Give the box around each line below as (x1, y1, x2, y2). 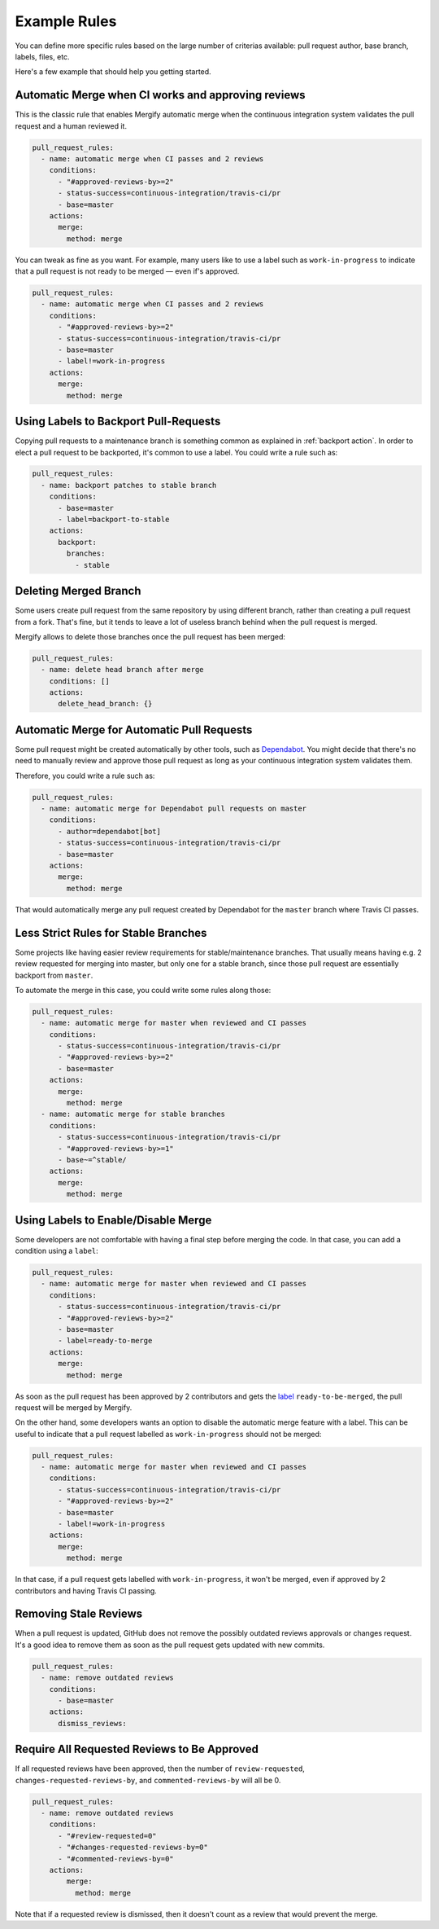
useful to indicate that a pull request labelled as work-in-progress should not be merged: (15, 1429, 322, 1439)
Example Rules (15, 12, 117, 30)
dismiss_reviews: (58, 1719, 128, 1728)
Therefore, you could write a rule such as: (15, 771, 155, 780)
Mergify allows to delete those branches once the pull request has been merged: (15, 631, 286, 641)
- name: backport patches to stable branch (41, 481, 217, 490)
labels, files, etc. (15, 51, 70, 61)
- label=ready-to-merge (58, 1336, 153, 1346)
